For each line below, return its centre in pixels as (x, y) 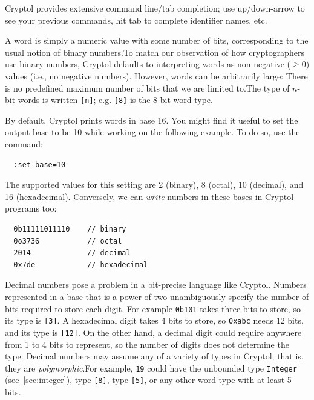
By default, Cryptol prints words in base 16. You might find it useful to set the (152, 120)
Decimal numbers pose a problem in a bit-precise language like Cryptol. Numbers (156, 285)
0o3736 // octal (68, 241)
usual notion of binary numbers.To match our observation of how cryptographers (155, 52)
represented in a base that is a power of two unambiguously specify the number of (157, 296)
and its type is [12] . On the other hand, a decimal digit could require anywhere (153, 332)
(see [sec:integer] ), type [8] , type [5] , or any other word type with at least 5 (148, 380)
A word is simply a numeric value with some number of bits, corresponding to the (157, 40)
